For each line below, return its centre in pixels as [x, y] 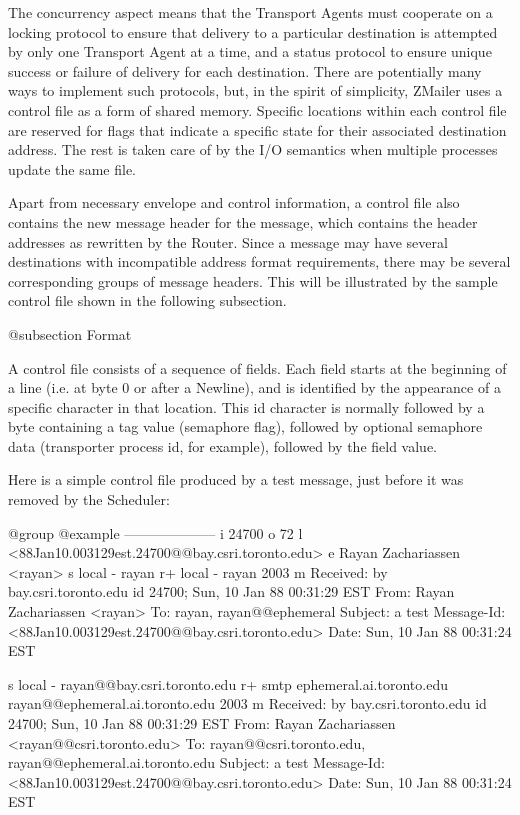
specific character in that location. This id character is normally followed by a [246, 406]
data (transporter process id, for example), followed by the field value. [223, 445]
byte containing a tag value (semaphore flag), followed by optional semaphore [245, 426]
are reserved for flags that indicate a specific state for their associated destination [257, 129]
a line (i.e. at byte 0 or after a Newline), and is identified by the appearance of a [254, 387]
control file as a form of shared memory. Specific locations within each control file [257, 109]
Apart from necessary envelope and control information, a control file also [234, 202]
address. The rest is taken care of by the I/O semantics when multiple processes [253, 149]
